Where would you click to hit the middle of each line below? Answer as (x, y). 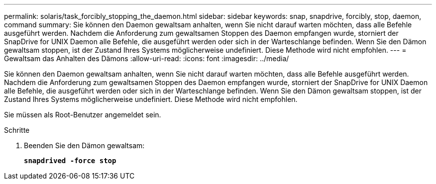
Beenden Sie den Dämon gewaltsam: (84, 145)
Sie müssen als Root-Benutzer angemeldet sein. (83, 115)
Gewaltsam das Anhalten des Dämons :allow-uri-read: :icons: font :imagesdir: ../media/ (147, 58)
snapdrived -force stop (70, 161)
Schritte (17, 130)
